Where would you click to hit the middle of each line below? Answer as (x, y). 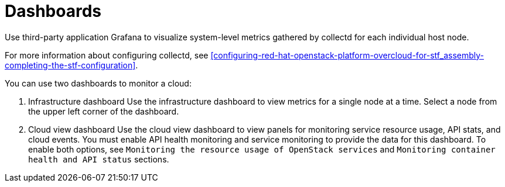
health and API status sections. (99, 159)
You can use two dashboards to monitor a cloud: (98, 83)
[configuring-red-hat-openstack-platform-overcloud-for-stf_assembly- (347, 55)
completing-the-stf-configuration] (70, 65)
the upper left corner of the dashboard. (104, 111)
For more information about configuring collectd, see (107, 55)
